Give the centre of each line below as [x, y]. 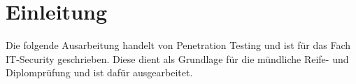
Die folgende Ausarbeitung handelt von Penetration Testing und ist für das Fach [178, 45]
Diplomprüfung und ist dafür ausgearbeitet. [99, 72]
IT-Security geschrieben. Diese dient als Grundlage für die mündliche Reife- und [177, 58]
